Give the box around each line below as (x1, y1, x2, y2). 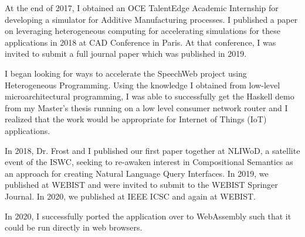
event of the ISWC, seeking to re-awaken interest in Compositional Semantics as (5, 156, 293, 168)
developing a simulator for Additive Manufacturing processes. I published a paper (5, 13, 298, 25)
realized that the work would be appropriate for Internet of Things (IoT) (5, 113, 267, 125)
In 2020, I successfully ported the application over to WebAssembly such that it (5, 209, 292, 222)
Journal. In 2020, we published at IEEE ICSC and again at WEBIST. (5, 190, 256, 202)
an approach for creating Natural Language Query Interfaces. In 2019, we (5, 167, 269, 179)
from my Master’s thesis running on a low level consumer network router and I (5, 101, 288, 114)
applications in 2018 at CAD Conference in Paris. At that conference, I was (5, 36, 276, 48)
